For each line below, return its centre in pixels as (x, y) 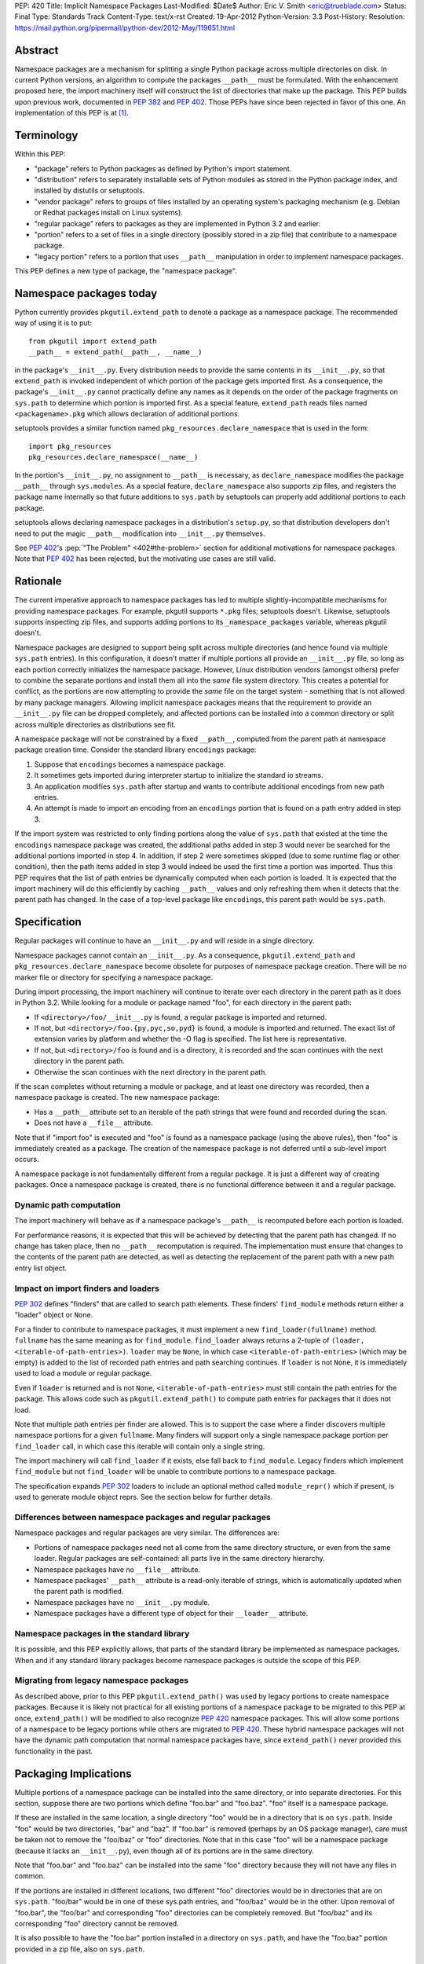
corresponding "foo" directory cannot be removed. (97, 1923)
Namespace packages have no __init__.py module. (122, 1602)
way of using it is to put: (53, 323)
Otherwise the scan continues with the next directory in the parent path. (150, 1072)
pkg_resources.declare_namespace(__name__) (113, 457)
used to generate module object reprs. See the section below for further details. (144, 1497)
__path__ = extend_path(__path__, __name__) (116, 352)
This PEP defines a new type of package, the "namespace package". (126, 271)
